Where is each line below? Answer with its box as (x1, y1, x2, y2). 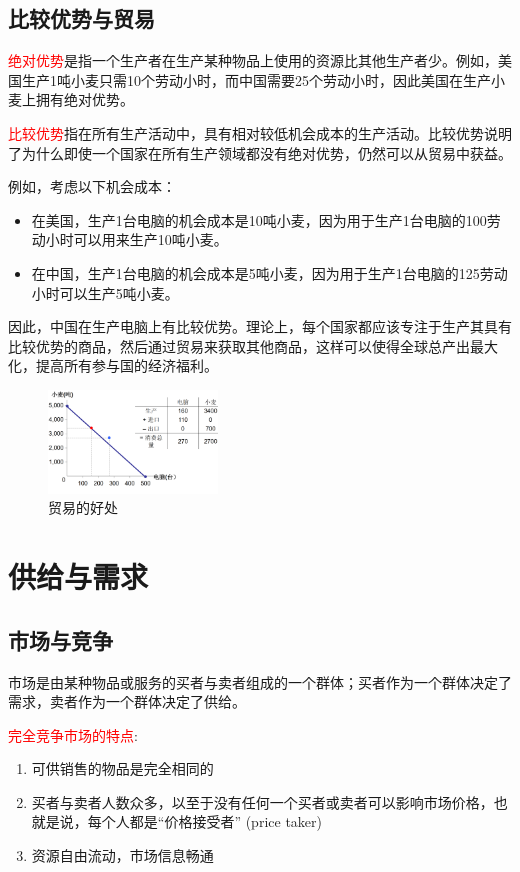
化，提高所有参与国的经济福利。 (8, 355, 218, 376)
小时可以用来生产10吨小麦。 (45, 229, 228, 250)
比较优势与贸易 (8, 3, 155, 34)
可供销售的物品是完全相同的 (31, 758, 214, 779)
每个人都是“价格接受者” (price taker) (87, 811, 322, 832)
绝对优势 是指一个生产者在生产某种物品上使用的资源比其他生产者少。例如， (8, 50, 498, 71)
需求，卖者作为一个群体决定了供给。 (8, 691, 246, 712)
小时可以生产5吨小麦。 (31, 282, 179, 303)
